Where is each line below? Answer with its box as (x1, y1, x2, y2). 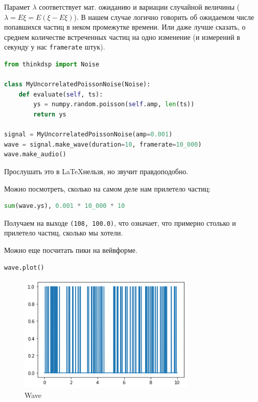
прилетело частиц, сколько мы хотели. (4, 227, 123, 238)
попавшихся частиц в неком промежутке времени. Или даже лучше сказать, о (4, 21, 246, 32)
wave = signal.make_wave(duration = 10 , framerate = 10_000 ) (4, 140, 202, 148)
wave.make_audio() (4, 151, 66, 158)
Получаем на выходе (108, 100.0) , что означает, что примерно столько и (4, 217, 236, 228)
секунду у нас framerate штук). (4, 41, 105, 52)
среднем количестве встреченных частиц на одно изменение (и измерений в (4, 31, 240, 42)
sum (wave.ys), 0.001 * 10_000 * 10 (4, 202, 125, 210)
